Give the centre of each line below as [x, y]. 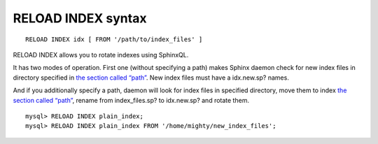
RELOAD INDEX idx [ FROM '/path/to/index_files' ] [114, 39]
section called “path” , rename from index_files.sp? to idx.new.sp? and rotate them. [131, 100]
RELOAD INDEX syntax [80, 18]
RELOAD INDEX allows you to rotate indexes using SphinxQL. [101, 55]
